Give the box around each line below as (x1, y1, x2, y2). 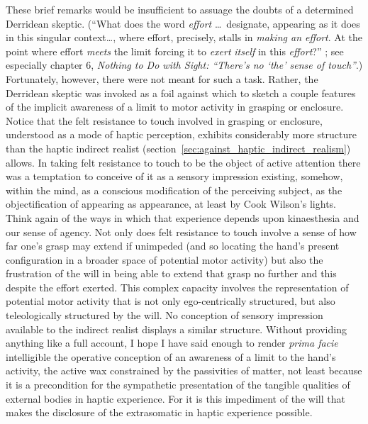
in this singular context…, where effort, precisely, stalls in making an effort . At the (6, 30, 362, 45)
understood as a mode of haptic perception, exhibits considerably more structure (6, 127, 357, 142)
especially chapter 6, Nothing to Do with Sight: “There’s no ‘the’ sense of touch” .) (6, 57, 363, 72)
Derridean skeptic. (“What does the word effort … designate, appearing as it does (6, 16, 360, 30)
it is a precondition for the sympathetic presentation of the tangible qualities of (6, 377, 350, 392)
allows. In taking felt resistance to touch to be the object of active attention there (6, 155, 361, 169)
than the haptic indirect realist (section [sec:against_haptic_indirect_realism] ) (6, 140, 351, 155)
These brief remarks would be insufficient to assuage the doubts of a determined (6, 2, 354, 16)
